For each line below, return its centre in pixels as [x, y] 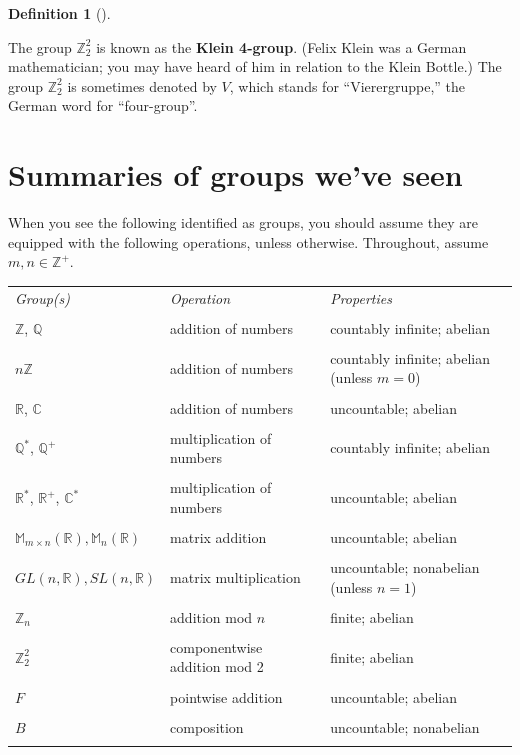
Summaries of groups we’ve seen [235, 174]
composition [207, 726]
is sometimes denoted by [142, 85]
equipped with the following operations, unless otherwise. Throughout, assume [248, 241]
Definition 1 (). [59, 13]
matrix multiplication [235, 576]
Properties [361, 297]
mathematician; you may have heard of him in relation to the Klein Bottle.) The [255, 66]
